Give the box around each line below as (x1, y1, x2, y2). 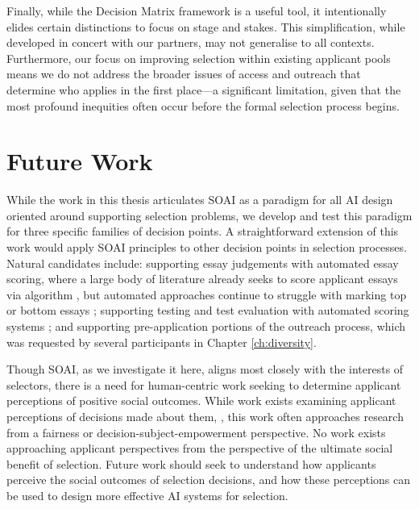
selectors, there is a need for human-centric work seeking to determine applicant (6, 376, 401, 393)
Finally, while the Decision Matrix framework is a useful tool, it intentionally (6, 2, 387, 19)
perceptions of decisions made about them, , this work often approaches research (6, 408, 404, 424)
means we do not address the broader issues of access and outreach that (6, 65, 361, 82)
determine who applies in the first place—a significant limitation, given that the (6, 81, 401, 98)
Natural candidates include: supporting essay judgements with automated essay (6, 254, 399, 271)
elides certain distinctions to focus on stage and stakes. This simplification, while (6, 18, 405, 35)
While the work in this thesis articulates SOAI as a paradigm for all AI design (6, 191, 393, 208)
